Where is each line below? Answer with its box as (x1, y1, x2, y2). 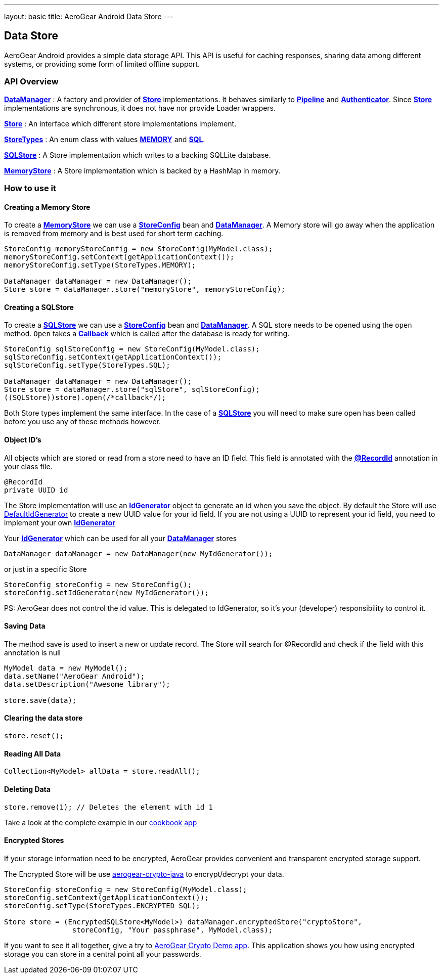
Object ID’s (4, 435, 41, 444)
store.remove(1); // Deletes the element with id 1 (4, 803, 213, 811)
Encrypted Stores (4, 836, 64, 845)
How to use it (4, 183, 56, 193)
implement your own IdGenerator (4, 518, 115, 527)
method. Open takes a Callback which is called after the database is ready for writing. (4, 329, 290, 338)
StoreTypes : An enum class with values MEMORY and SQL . (4, 135, 205, 144)
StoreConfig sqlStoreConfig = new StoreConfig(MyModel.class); (4, 345, 260, 353)
